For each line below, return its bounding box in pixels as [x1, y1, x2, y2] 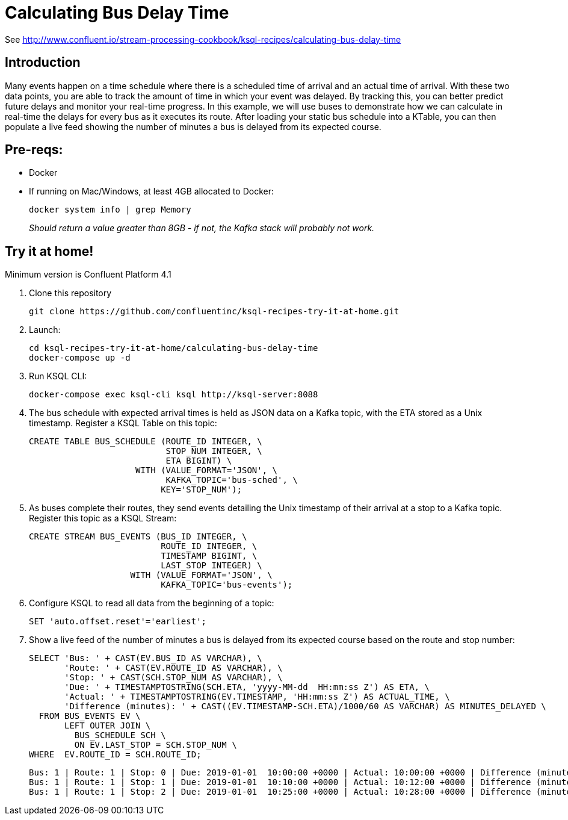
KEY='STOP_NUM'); [161, 485, 242, 495]
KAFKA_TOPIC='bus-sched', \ [165, 475, 298, 485]
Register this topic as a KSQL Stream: [29, 513, 177, 524]
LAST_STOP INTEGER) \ [161, 561, 262, 571]
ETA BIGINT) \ [165, 456, 232, 466]
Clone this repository [29, 288, 112, 299]
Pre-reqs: [5, 142, 63, 158]
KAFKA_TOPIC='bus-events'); [161, 580, 293, 590]
